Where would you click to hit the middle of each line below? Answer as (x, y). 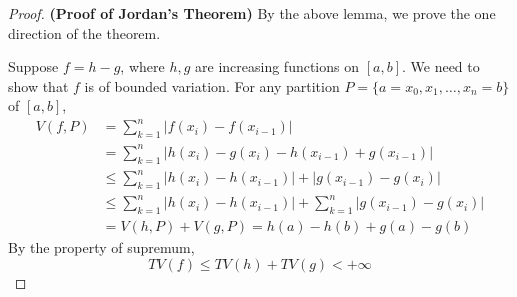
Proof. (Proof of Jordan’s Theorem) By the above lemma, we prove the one (252, 13)
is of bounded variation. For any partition (212, 85)
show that (38, 85)
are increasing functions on (277, 66)
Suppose (33, 66)
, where (142, 66)
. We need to (440, 66)
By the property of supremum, (101, 247)
